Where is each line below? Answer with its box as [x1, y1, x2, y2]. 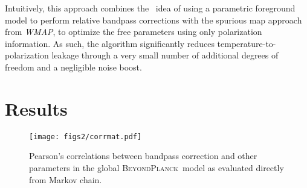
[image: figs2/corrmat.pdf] [29, 132, 142, 141]
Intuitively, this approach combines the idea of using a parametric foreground [5, 2, 296, 14]
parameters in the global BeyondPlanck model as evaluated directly [29, 161, 284, 174]
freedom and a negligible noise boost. [5, 60, 142, 73]
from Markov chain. [29, 173, 102, 186]
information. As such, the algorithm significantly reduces [5, 37, 215, 49]
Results [5, 96, 68, 121]
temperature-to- [217, 37, 276, 49]
